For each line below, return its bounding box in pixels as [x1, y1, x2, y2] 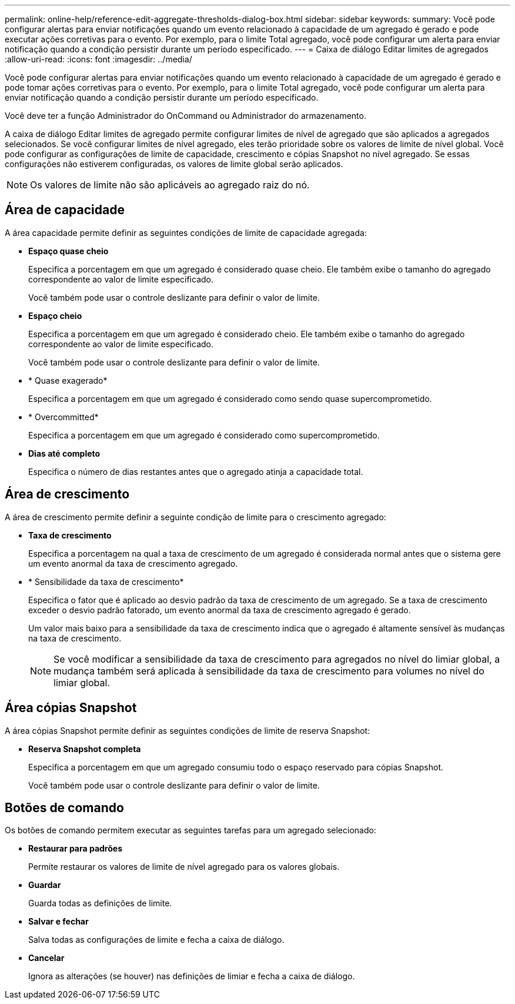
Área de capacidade [5, 202, 125, 218]
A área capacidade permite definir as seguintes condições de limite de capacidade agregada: [5, 227, 367, 238]
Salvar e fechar [28, 916, 89, 927]
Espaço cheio [28, 310, 82, 321]
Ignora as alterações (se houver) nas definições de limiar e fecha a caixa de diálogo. [28, 971, 355, 982]
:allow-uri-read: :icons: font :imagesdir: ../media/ [5, 54, 192, 64]
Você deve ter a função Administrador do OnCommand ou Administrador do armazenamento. [5, 111, 366, 121]
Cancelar [28, 953, 65, 963]
